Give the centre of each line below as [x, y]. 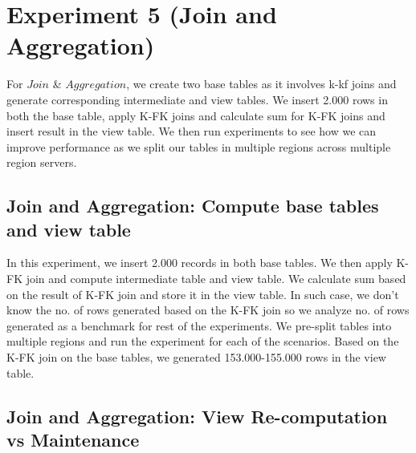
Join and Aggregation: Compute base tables [193, 206]
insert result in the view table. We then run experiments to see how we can [192, 131]
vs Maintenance [73, 439]
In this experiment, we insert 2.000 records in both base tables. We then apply [200, 263]
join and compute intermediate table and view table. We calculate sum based [216, 279]
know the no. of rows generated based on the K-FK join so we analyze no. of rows [208, 310]
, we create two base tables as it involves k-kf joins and [261, 84]
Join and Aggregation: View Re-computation [197, 416]
